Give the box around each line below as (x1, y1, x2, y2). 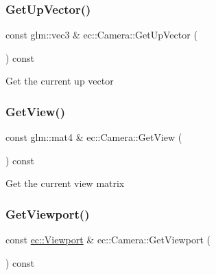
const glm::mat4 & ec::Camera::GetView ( (5, 130, 182, 144)
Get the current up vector (5, 74, 114, 88)
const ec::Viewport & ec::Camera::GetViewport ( (5, 232, 211, 247)
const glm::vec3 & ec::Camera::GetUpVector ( (5, 27, 197, 42)
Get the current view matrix (5, 176, 125, 190)
